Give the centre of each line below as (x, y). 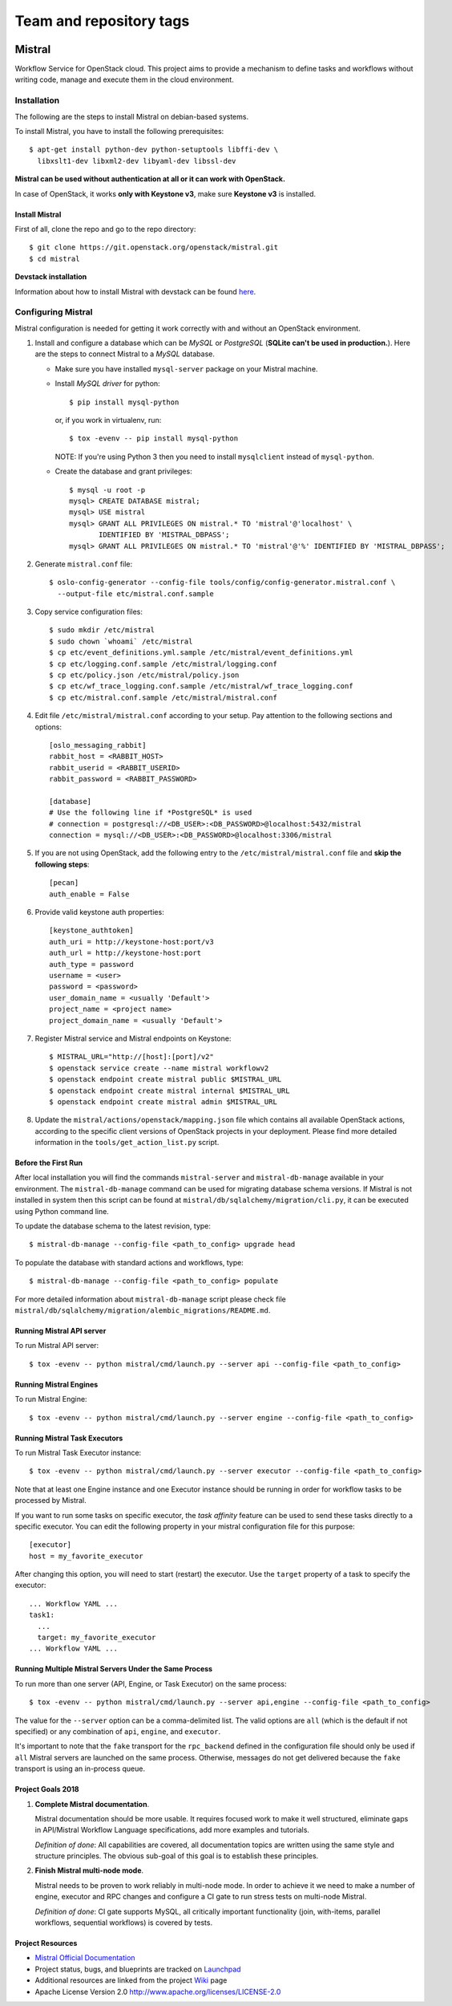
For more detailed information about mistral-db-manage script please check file (150, 1299)
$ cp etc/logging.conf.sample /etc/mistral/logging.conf (163, 664)
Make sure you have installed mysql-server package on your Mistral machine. (186, 368)
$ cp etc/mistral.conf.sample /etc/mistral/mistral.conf (163, 697)
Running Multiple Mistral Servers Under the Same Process (113, 1669)
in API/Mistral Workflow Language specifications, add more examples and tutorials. (172, 1830)
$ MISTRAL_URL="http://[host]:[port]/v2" (131, 1057)
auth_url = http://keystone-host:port (125, 953)
